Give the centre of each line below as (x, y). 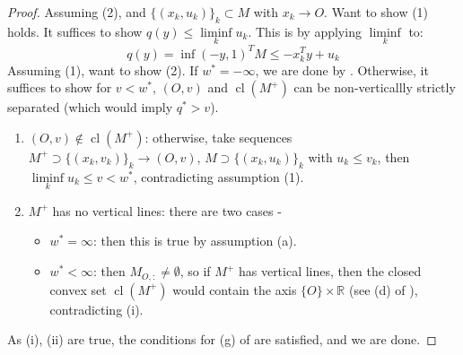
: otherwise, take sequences (218, 137)
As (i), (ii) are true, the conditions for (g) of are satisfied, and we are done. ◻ (222, 339)
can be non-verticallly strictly (375, 87)
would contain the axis (235, 289)
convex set (78, 289)
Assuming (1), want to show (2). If (103, 69)
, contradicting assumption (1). (218, 176)
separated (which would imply (90, 107)
